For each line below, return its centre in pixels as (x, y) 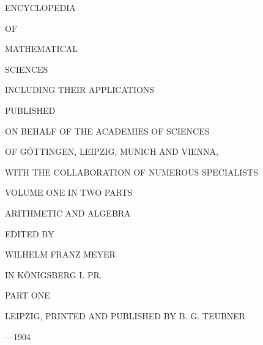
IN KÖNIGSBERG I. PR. (54, 274)
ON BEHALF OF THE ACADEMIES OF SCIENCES (107, 131)
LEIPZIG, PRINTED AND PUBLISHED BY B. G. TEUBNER (125, 315)
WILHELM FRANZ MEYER (60, 254)
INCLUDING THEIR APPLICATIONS (80, 90)
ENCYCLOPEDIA (40, 7)
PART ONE (28, 295)
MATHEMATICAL (42, 49)
